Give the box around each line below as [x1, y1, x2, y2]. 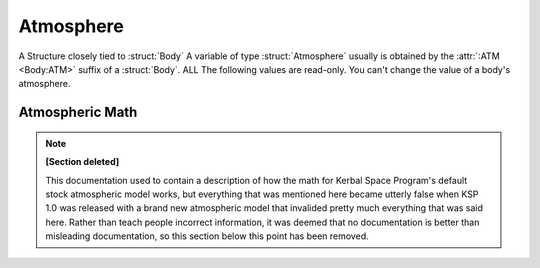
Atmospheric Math [18, 104, 138, 121]
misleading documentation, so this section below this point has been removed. [45, 230, 369, 242]
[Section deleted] [45, 156, 120, 168]
